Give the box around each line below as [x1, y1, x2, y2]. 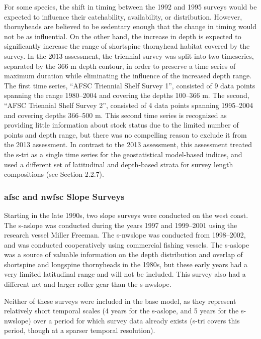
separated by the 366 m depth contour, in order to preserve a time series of [4, 60, 236, 71]
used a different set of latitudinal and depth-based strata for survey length [4, 159, 233, 169]
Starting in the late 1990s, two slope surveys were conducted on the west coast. [4, 209, 248, 220]
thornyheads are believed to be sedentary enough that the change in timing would [4, 21, 256, 32]
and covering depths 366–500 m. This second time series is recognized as [4, 109, 227, 120]
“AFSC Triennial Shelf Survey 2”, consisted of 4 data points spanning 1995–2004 [4, 99, 253, 110]
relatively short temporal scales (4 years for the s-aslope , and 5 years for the [4, 305, 239, 316]
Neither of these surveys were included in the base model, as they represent [4, 295, 236, 306]
